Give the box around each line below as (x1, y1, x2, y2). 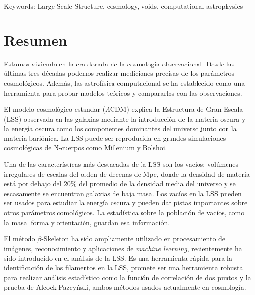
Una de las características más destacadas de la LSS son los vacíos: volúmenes (4, 159, 238, 169)
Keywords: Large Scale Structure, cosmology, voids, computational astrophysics (4, 1, 243, 11)
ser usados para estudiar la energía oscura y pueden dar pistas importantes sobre (4, 197, 248, 208)
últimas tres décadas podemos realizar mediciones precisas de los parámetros (4, 68, 235, 78)
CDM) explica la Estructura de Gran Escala (110, 104, 243, 114)
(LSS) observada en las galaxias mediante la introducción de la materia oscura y (4, 113, 246, 124)
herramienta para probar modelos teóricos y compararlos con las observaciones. (4, 87, 242, 98)
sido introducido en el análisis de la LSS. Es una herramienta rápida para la (4, 253, 232, 263)
